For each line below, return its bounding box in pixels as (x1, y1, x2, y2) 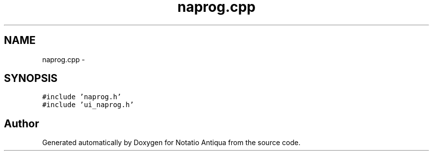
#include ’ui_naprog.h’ (42, 101, 134, 109)
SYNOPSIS (4, 72, 58, 85)
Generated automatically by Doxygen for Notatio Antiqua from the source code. (42, 138, 301, 147)
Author (4, 117, 39, 130)
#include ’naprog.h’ (42, 93, 122, 101)
